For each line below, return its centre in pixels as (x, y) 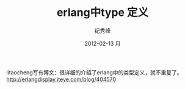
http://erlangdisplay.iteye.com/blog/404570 (61, 79)
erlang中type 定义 (103, 12)
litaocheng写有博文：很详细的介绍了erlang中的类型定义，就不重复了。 (94, 72)
